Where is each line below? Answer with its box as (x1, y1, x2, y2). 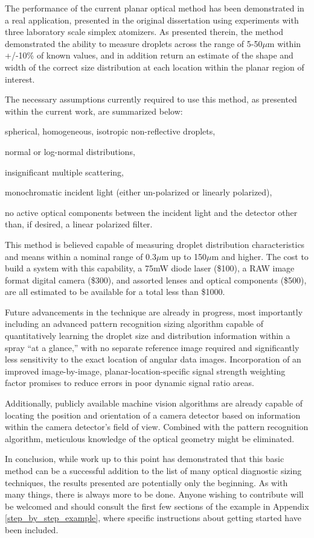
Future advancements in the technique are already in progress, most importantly (5, 305, 303, 318)
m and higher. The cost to (211, 250, 309, 262)
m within (267, 37, 301, 49)
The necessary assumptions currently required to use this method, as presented (5, 93, 297, 106)
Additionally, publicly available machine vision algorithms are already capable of (5, 397, 303, 410)
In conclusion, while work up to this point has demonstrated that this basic (5, 452, 284, 465)
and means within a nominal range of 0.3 (5, 250, 156, 262)
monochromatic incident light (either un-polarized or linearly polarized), (5, 186, 272, 198)
